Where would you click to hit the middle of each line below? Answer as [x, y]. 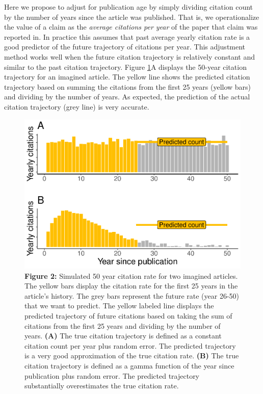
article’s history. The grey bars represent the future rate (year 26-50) [132, 295]
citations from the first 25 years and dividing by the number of [123, 325]
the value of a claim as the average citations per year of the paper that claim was [131, 27]
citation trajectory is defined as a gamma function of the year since [129, 365]
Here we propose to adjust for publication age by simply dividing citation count [129, 7]
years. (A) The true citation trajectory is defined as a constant [123, 336]
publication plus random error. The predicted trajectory [112, 375]
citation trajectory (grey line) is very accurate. [77, 106]
